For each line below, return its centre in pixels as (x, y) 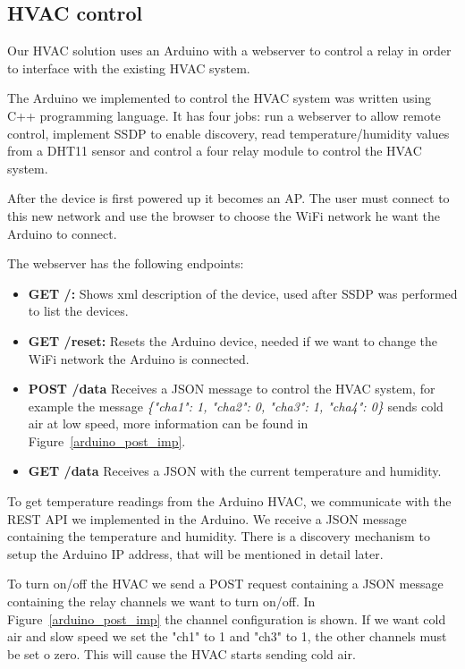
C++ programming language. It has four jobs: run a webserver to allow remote (224, 115)
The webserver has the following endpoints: (126, 263)
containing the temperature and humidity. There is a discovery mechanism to (219, 536)
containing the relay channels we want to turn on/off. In (161, 601)
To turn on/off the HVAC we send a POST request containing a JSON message (225, 584)
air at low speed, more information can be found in (168, 423)
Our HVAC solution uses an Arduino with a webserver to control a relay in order (229, 51)
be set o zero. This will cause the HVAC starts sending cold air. (182, 653)
